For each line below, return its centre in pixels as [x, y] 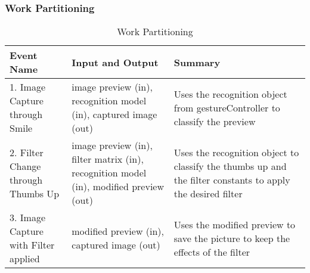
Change [25, 166]
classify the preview [215, 121]
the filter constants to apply [232, 179]
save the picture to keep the [232, 238]
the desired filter [208, 193]
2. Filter [27, 152]
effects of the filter [212, 252]
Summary [197, 62]
